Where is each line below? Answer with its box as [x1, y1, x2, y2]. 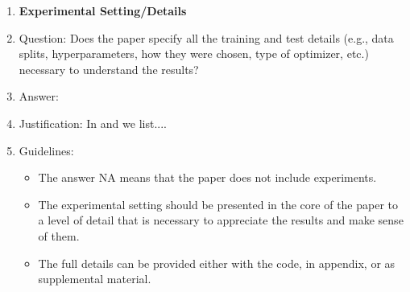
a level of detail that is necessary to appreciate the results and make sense [38, 212, 404, 228]
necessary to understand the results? [19, 60, 199, 77]
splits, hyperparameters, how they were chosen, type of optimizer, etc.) [19, 45, 369, 62]
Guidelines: [19, 142, 74, 158]
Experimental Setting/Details [19, 2, 187, 19]
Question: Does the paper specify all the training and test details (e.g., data [19, 29, 394, 46]
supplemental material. [38, 270, 151, 287]
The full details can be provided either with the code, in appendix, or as [38, 254, 396, 271]
